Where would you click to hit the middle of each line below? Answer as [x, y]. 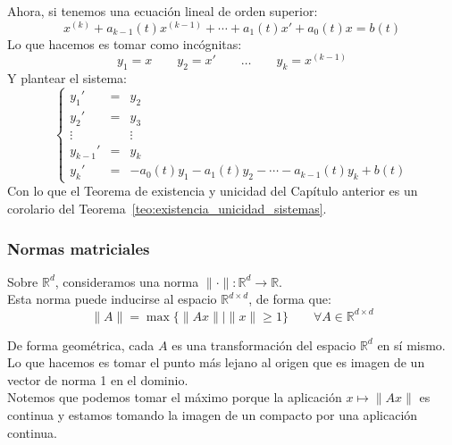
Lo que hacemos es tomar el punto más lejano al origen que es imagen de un [216, 362]
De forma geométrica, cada [81, 344]
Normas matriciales [79, 248]
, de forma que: [290, 299]
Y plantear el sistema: [67, 78]
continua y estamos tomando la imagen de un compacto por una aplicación [213, 414]
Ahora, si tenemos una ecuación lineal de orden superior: [163, 11]
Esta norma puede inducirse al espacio [112, 299]
